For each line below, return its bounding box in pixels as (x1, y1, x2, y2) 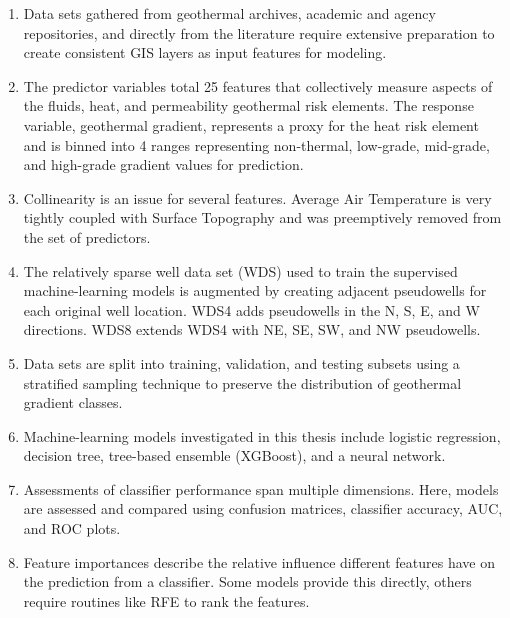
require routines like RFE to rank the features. (23, 590, 310, 611)
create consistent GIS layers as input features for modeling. (23, 42, 387, 63)
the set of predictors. (23, 226, 151, 247)
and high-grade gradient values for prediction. (23, 154, 304, 175)
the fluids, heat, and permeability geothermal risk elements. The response (23, 95, 474, 116)
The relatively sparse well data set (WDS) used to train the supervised (23, 260, 458, 281)
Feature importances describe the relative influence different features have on (23, 551, 495, 572)
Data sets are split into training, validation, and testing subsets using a (23, 352, 460, 373)
